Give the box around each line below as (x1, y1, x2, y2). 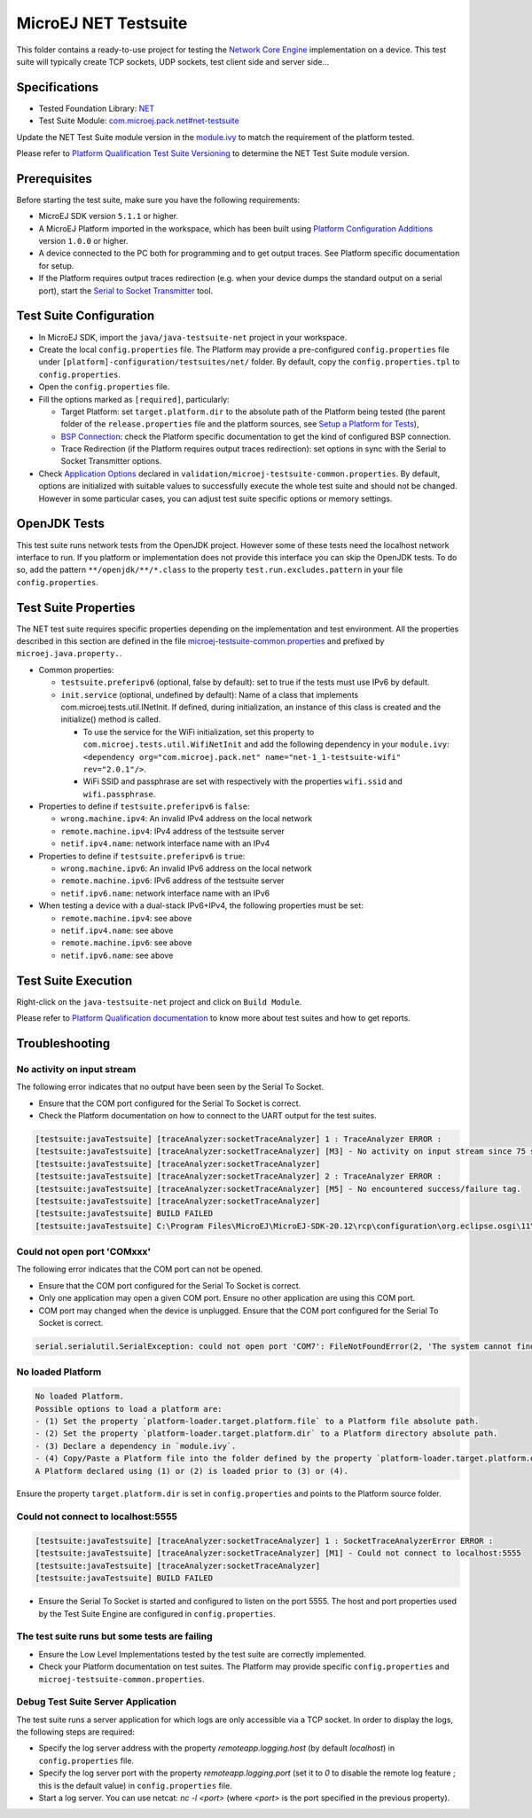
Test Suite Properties (16, 599, 136, 615)
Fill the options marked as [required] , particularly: (38, 394, 230, 404)
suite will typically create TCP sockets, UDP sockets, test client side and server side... (16, 56, 330, 67)
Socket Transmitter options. (60, 456, 162, 466)
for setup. (38, 260, 74, 270)
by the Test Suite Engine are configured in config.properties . (38, 1608, 277, 1618)
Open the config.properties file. (38, 381, 170, 392)
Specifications (16, 80, 99, 95)
